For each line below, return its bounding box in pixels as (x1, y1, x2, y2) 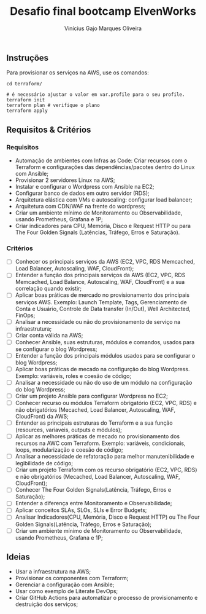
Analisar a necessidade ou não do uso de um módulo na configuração (15, 379, 193, 386)
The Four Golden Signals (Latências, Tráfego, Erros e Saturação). (15, 229, 180, 236)
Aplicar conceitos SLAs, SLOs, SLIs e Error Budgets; (15, 506, 147, 514)
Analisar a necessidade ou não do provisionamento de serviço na (15, 318, 181, 325)
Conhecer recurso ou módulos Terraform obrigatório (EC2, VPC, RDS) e (15, 399, 197, 406)
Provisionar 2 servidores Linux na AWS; (15, 176, 115, 184)
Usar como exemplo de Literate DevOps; (15, 588, 118, 595)
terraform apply (6, 108, 48, 114)
